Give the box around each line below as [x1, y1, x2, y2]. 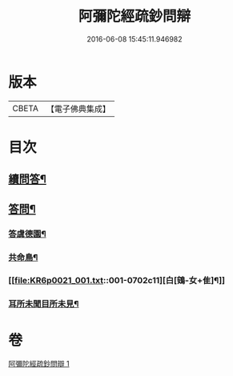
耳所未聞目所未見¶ [8, 298, 79, 310]
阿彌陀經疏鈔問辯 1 [8, 359, 70, 369]
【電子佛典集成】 [46, 103, 110, 114]
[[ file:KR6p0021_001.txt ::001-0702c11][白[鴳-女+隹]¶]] [8, 275, 226, 286]
